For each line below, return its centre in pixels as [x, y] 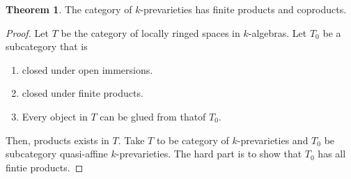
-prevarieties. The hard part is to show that [209, 154]
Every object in [55, 116]
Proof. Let [27, 32]
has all [332, 154]
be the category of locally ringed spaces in [150, 32]
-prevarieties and [273, 140]
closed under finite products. [83, 93]
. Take [131, 140]
